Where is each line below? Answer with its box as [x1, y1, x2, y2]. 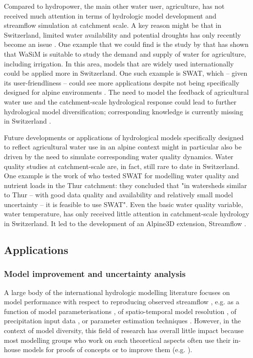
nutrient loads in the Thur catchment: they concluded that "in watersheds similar [4, 180, 247, 190]
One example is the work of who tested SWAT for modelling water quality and [4, 170, 239, 181]
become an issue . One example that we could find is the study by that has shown [4, 39, 249, 49]
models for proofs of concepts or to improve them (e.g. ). [22, 344, 193, 355]
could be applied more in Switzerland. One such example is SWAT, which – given [4, 68, 248, 78]
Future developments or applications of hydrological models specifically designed [4, 132, 244, 142]
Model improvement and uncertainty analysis [4, 268, 186, 280]
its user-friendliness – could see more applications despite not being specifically [4, 77, 239, 87]
